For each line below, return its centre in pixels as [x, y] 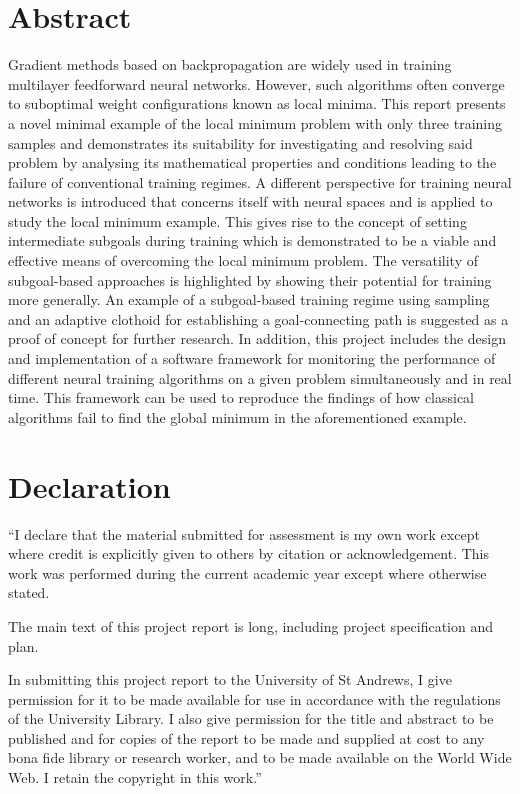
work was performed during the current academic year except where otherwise [247, 572]
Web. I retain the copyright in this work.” [135, 777]
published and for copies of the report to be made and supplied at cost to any [246, 737]
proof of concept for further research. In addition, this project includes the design [257, 338]
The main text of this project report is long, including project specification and [250, 625]
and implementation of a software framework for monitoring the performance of [252, 358]
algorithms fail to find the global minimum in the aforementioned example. [237, 416]
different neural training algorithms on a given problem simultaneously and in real [260, 377]
